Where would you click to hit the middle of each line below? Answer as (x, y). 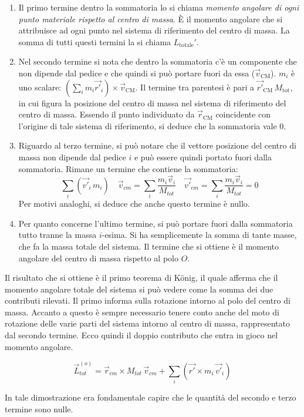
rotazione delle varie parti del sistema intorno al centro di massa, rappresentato (147, 323)
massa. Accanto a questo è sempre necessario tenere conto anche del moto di (142, 312)
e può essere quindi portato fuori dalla (203, 157)
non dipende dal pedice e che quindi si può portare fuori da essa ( (137, 73)
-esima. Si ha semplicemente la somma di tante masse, (199, 235)
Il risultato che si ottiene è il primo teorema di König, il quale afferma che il (141, 278)
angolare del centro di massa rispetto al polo (98, 258)
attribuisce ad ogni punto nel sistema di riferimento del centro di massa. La (154, 30)
